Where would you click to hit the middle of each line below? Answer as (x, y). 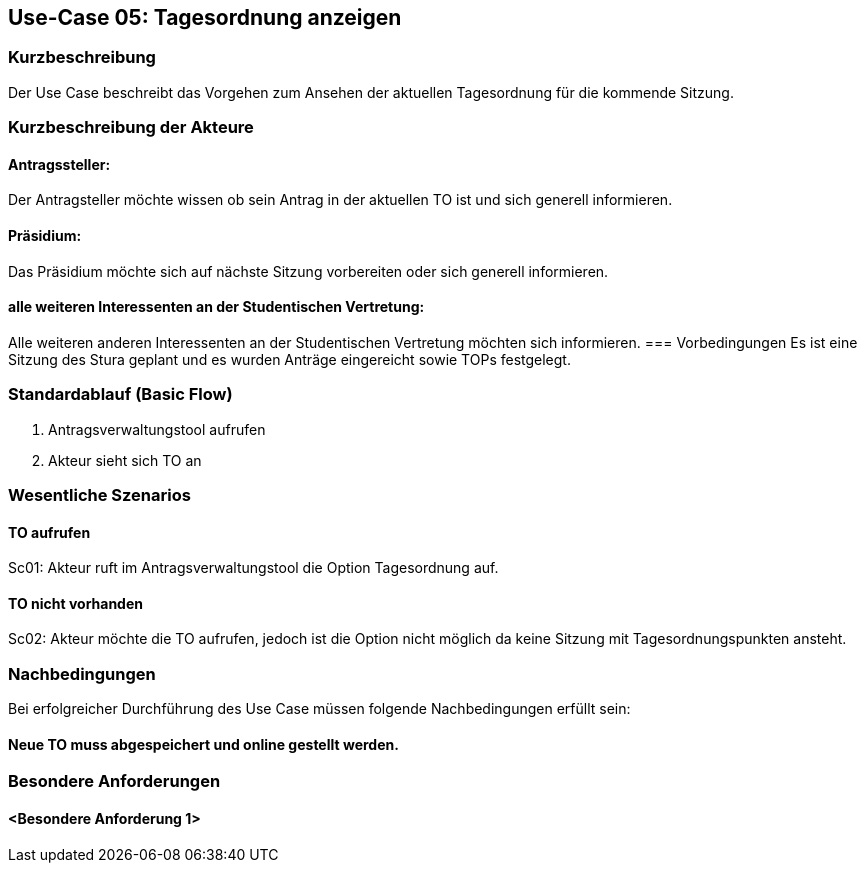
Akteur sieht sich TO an (125, 460)
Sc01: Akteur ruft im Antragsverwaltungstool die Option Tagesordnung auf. (253, 568)
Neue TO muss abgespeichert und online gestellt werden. (203, 744)
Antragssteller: (59, 164)
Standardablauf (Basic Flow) (120, 394)
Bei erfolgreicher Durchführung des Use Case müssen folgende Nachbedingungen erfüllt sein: (319, 709)
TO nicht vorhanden (75, 603)
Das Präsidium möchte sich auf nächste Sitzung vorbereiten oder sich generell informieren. (308, 271)
